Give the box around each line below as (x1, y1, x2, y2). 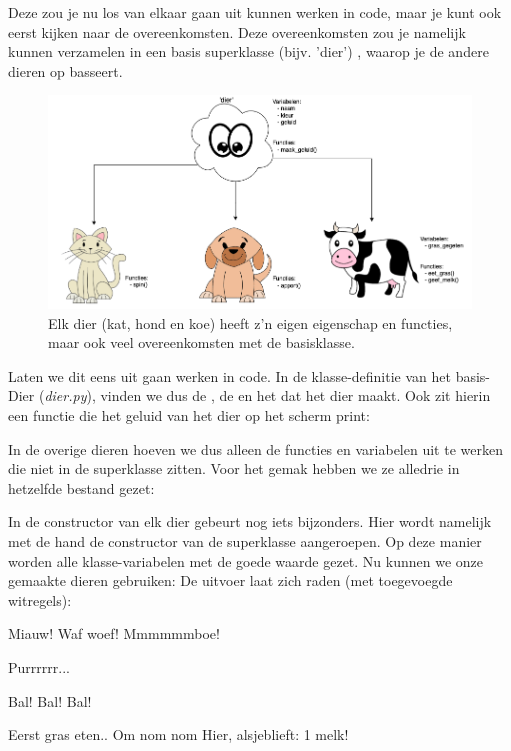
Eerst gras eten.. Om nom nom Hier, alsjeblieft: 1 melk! (8, 724, 349, 745)
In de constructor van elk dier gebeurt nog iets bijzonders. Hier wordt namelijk (8, 511, 492, 532)
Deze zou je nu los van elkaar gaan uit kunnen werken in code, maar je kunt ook (8, 2, 502, 22)
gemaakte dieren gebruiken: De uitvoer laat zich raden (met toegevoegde (8, 570, 453, 591)
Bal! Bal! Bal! (8, 690, 92, 711)
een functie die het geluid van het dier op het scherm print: (8, 405, 370, 425)
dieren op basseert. (8, 60, 123, 81)
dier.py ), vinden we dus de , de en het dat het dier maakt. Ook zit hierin (44, 385, 491, 406)
